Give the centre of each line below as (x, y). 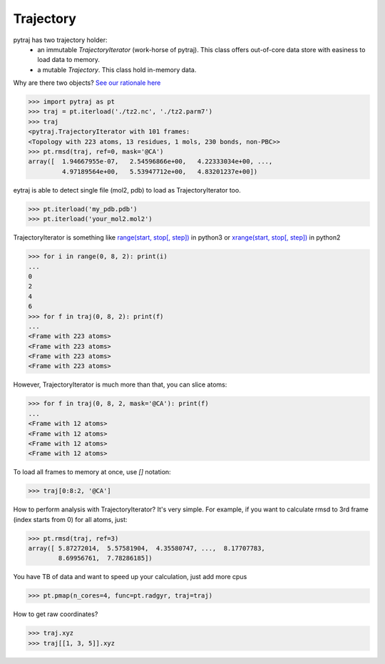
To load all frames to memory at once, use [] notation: (92, 472)
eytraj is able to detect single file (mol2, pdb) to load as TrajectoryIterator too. (127, 190)
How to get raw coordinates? (56, 614)
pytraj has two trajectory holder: (60, 40)
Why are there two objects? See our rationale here (87, 83)
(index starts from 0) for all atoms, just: (70, 519)
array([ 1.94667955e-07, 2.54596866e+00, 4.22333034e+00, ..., (150, 162)
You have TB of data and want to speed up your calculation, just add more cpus (130, 577)
